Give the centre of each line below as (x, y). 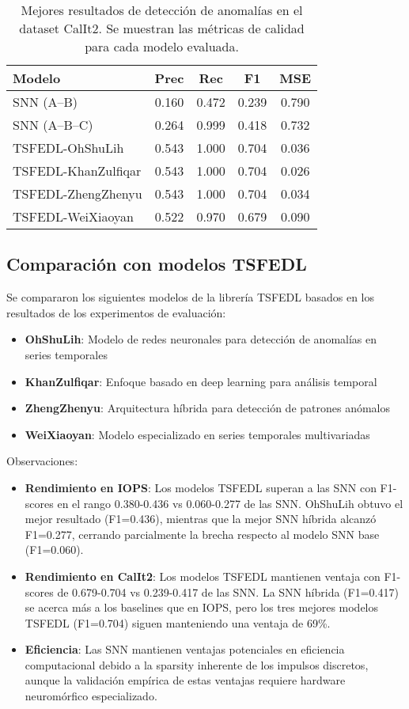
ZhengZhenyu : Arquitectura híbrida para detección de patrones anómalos (208, 408)
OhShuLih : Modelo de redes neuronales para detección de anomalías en (201, 339)
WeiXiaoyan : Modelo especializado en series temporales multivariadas (197, 434)
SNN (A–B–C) (53, 125)
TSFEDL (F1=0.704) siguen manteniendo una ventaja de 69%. (178, 622)
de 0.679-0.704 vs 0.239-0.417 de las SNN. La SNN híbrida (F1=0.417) (228, 591)
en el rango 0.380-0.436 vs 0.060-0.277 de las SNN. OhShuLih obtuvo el (230, 503)
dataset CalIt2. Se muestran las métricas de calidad (162, 28)
